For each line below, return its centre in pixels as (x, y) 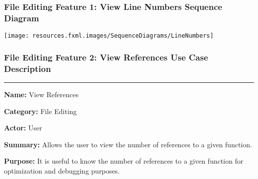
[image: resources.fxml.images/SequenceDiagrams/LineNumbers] (109, 36)
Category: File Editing (40, 111)
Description (28, 68)
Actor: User (23, 128)
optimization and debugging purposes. (62, 170)
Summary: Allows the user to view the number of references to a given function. (128, 144)
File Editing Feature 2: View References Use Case (106, 57)
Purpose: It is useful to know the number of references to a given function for (124, 161)
